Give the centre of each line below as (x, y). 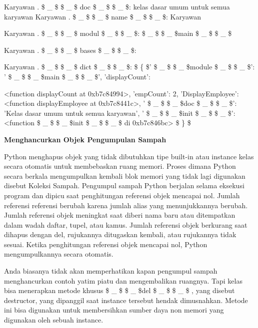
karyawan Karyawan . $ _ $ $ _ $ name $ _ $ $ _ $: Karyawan (103, 16)
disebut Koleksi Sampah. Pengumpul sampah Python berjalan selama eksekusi (124, 185)
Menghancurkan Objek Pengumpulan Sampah (85, 139)
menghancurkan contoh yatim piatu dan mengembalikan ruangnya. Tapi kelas (123, 280)
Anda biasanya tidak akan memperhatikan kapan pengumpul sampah (111, 271)
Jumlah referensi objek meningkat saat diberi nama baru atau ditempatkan (120, 215)
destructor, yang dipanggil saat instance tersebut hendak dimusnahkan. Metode (126, 300)
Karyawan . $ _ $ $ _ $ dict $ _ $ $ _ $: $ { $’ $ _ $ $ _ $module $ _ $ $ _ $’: (129, 67)
